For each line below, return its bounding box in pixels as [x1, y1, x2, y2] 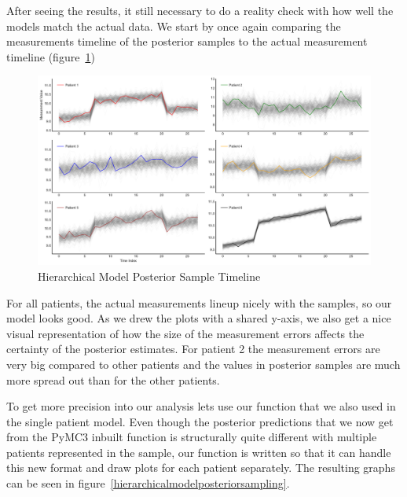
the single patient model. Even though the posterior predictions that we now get [6, 413, 394, 429]
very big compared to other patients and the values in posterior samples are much [6, 355, 401, 372]
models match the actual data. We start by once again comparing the [6, 17, 341, 34]
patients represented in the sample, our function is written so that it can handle [6, 444, 391, 460]
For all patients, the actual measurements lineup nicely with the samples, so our [6, 294, 392, 311]
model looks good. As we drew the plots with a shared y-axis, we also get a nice [6, 310, 391, 326]
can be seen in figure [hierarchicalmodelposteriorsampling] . [6, 475, 290, 491]
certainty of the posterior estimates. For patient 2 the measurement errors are [6, 341, 380, 357]
